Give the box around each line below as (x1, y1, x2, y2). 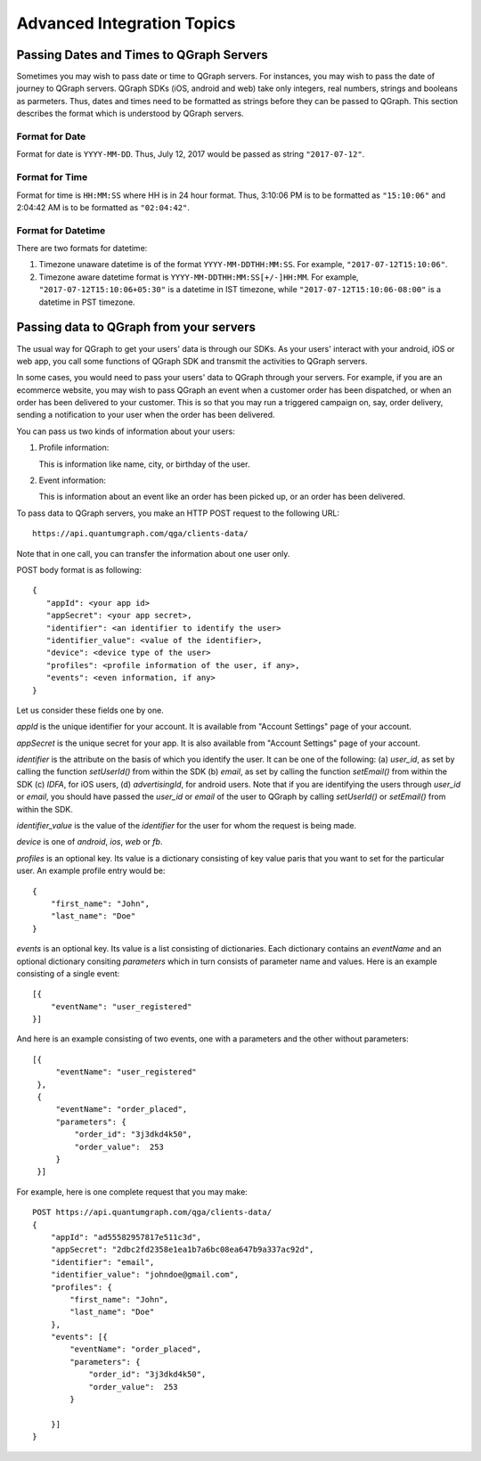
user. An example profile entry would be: (16, 865, 166, 877)
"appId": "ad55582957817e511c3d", (50, 1232, 202, 1242)
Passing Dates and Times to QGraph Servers (16, 47, 269, 62)
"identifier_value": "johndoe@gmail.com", (50, 1269, 240, 1280)
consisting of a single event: (16, 967, 120, 979)
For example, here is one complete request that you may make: (16, 1186, 249, 1197)
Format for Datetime (16, 224, 106, 236)
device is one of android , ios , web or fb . (16, 837, 163, 847)
